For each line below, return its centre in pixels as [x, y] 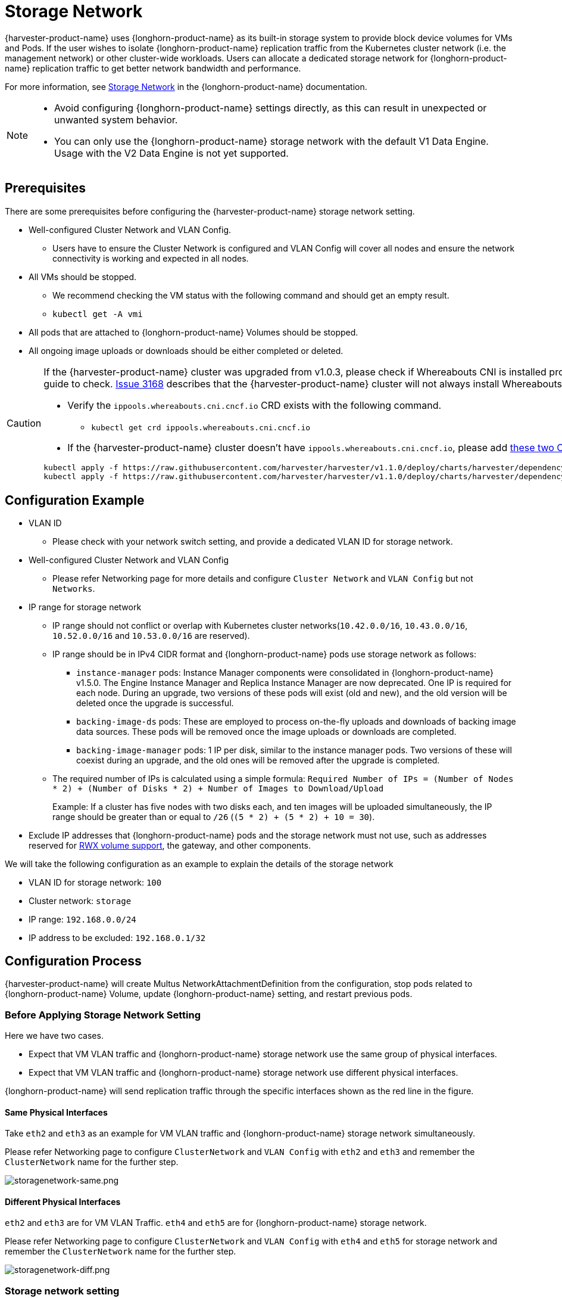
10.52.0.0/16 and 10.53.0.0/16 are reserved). [151, 636]
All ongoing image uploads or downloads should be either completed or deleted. [186, 350]
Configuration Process [73, 961]
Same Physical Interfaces [56, 1112]
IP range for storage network [85, 607]
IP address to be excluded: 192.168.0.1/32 [117, 938]
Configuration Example [75, 501]
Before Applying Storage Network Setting [103, 1015]
